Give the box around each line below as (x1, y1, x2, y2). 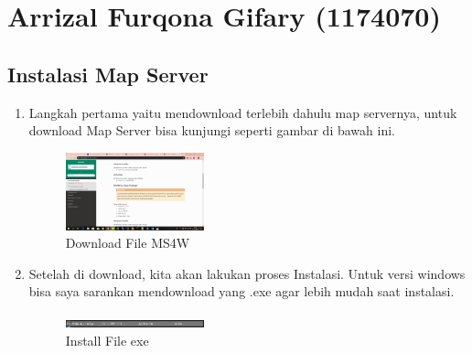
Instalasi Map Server (7, 59, 209, 88)
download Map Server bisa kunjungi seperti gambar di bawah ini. (28, 121, 395, 140)
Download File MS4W (65, 233, 190, 252)
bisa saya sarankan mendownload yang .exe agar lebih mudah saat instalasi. (28, 282, 455, 301)
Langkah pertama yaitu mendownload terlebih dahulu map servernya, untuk (28, 102, 457, 122)
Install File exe (65, 330, 149, 349)
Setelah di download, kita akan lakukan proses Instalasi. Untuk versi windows (28, 263, 466, 283)
